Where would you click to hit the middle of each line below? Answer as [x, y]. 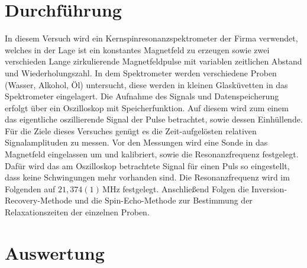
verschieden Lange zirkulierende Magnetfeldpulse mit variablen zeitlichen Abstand [153, 61]
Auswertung [55, 252]
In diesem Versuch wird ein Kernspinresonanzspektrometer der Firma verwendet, [151, 38]
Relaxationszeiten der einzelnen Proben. [77, 212]
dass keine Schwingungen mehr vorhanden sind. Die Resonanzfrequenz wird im [147, 177]
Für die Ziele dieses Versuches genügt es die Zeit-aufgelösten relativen [131, 130]
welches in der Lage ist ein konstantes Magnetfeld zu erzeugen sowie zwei [137, 49]
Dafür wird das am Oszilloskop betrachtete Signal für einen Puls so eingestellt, [147, 165]
